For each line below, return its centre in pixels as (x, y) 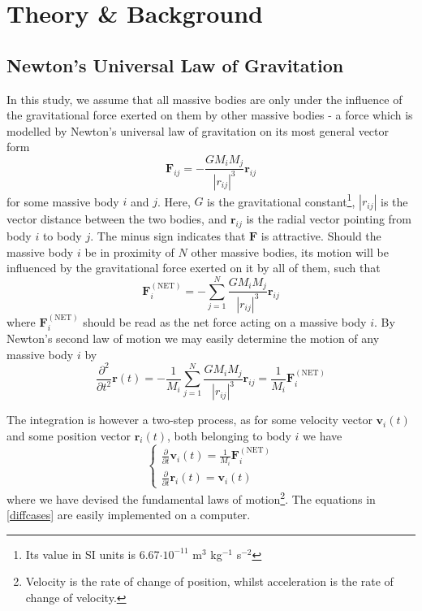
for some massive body (63, 201)
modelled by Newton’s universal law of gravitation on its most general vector (198, 130)
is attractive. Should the (321, 236)
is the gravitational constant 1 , (281, 200)
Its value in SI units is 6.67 (93, 554)
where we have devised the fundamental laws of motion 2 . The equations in (191, 497)
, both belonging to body (229, 435)
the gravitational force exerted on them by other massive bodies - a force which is (210, 115)
